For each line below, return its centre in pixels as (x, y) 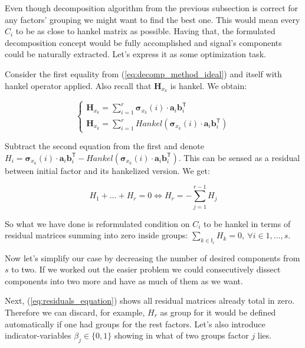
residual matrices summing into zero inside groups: (96, 235)
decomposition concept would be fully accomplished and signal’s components (143, 42)
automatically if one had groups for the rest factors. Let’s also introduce (135, 324)
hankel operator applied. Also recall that (78, 85)
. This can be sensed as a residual (239, 157)
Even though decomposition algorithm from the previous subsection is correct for (152, 8)
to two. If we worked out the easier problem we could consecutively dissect (146, 269)
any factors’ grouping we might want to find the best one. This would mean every (152, 19)
